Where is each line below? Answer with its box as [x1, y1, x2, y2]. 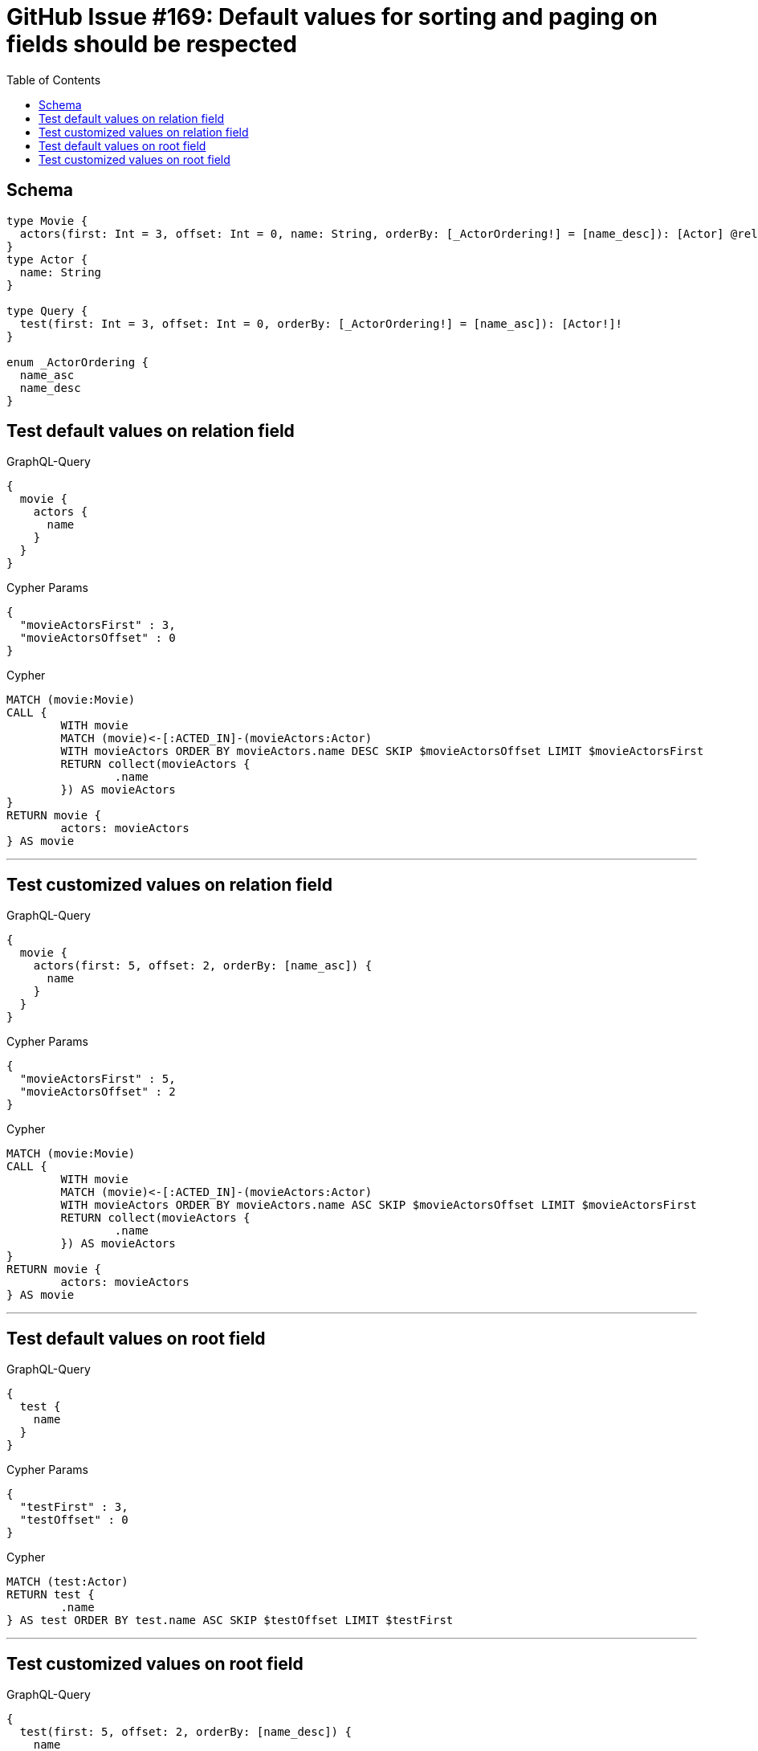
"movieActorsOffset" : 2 [19, 1085, 176, 1099]
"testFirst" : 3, [19, 1500, 128, 1514]
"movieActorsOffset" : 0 [19, 631, 176, 645]
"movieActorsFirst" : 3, [19, 618, 176, 632]
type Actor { [6, 252, 88, 266]
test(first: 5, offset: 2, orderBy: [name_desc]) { [19, 1724, 352, 1738]
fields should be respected [6, 31, 297, 58]
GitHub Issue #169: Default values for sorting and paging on [6, 3, 658, 31]
